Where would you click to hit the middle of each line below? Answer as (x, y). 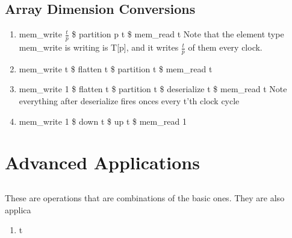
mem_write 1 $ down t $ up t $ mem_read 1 (103, 121)
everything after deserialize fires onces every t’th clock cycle (129, 101)
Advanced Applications (102, 162)
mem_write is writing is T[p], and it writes (99, 47)
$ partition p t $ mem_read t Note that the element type (178, 34)
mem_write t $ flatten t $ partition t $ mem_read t (116, 68)
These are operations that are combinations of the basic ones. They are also (145, 198)
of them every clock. (225, 47)
